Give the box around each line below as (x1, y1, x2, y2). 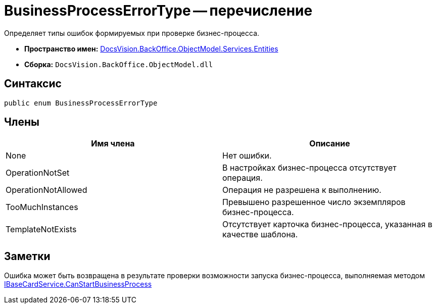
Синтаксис (4, 77, 62, 90)
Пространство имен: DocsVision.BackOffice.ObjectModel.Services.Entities (24, 44, 278, 53)
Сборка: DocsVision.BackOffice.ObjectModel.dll (24, 60, 213, 69)
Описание (309, 138, 350, 149)
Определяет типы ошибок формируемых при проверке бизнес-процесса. (4, 28, 260, 37)
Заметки (4, 249, 51, 263)
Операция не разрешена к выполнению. (222, 185, 381, 195)
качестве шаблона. (222, 229, 298, 240)
